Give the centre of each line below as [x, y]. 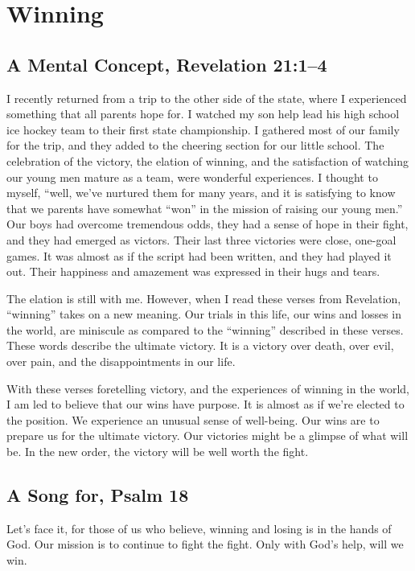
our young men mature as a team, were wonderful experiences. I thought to [192, 177]
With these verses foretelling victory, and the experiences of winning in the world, [208, 388]
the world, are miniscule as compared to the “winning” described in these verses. [205, 329]
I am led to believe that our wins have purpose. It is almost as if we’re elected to [205, 404]
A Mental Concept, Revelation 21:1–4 [167, 64]
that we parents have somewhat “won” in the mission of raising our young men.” [205, 208]
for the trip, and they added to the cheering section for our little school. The [195, 145]
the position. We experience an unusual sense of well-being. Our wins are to [193, 419]
